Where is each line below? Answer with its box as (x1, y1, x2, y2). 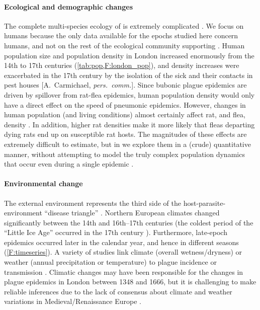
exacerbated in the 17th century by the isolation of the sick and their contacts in (4, 69, 253, 80)
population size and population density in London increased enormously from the (4, 50, 254, 60)
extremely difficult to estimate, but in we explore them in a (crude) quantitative (4, 138, 251, 149)
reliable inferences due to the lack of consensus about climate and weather (4, 286, 232, 296)
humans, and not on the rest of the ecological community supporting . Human (4, 40, 245, 50)
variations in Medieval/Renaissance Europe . (4, 296, 141, 306)
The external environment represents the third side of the (4, 197, 181, 208)
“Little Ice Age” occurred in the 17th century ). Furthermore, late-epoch (4, 227, 227, 238)
